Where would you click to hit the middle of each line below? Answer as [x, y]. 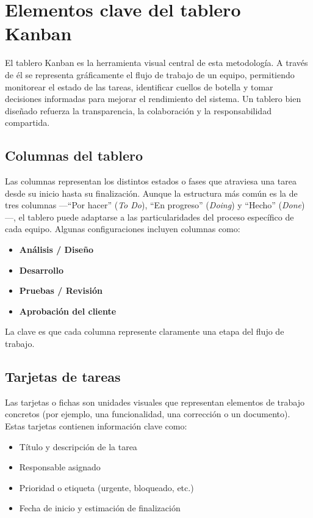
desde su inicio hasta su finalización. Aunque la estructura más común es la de [151, 193]
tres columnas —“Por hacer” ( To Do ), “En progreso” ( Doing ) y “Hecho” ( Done [153, 205]
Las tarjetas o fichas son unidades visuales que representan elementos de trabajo [155, 402]
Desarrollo [41, 270]
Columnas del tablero [74, 155]
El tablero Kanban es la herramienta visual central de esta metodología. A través [156, 63]
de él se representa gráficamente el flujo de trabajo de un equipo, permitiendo [150, 74]
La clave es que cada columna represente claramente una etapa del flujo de [145, 331]
